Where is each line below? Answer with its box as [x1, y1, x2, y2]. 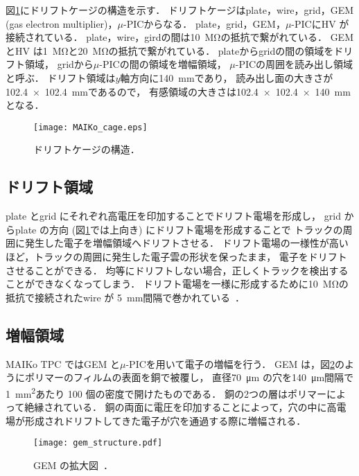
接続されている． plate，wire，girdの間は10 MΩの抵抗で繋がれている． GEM [6, 30, 353, 44]
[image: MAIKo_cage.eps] [33, 122, 148, 132]
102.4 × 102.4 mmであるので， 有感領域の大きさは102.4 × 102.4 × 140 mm [6, 84, 351, 98]
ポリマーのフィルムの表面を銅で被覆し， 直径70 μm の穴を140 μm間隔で [24, 370, 354, 385]
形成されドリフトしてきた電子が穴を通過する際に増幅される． [24, 413, 306, 427]
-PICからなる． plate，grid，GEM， [123, 16, 286, 30]
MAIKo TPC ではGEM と [6, 356, 120, 371]
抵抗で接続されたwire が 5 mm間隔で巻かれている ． [6, 290, 245, 304]
